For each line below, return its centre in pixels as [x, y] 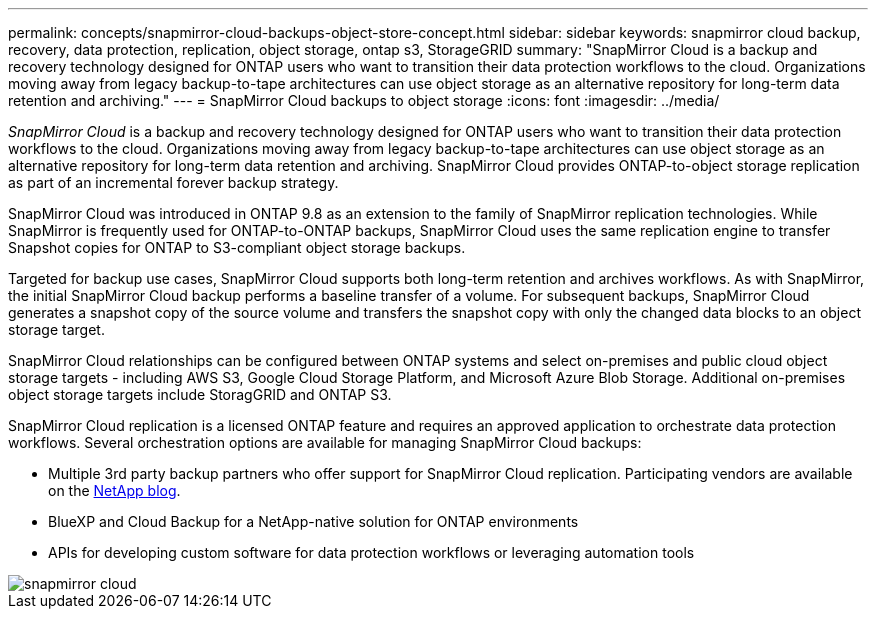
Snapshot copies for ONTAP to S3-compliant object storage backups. [237, 247]
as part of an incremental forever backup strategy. [173, 182]
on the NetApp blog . [114, 490]
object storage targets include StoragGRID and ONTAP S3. [200, 394]
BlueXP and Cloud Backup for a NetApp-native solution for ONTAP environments [313, 521]
